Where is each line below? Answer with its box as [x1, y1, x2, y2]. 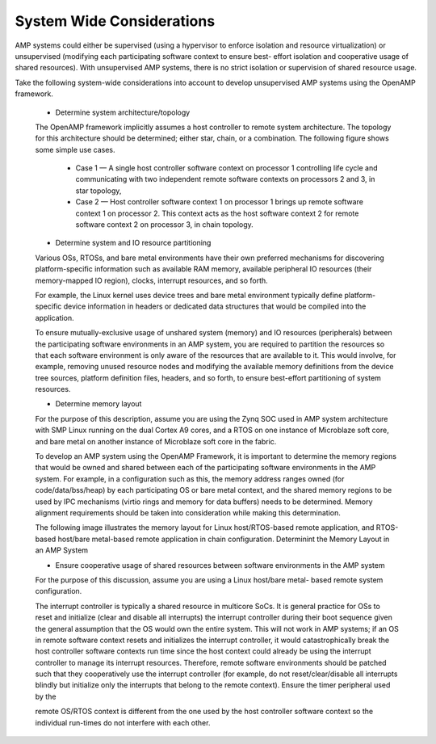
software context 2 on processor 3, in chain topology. [75, 220, 254, 229]
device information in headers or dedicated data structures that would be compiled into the [63, 301, 367, 311]
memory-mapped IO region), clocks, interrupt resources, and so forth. [35, 275, 268, 285]
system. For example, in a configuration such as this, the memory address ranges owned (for [35, 473, 345, 484]
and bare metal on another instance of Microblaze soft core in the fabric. [35, 436, 277, 446]
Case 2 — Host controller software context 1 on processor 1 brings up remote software [75, 197, 363, 207]
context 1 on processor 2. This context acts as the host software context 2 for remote [75, 208, 359, 218]
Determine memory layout [55, 399, 142, 409]
